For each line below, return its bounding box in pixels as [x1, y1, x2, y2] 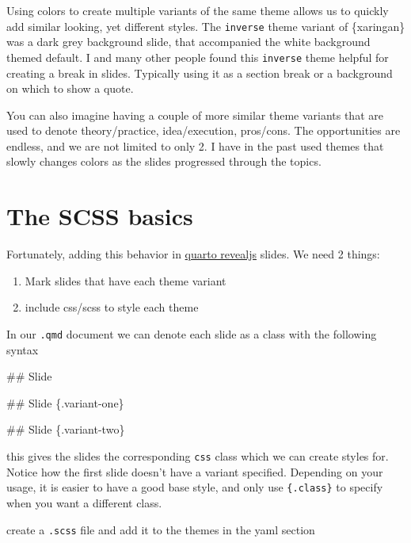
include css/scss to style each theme [25, 299, 199, 315]
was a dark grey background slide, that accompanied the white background [6, 33, 371, 50]
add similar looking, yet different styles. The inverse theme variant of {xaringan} [6, 17, 405, 34]
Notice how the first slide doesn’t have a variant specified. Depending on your [6, 463, 383, 480]
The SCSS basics [6, 200, 193, 232]
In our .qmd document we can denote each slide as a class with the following [6, 325, 377, 342]
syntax [6, 341, 39, 358]
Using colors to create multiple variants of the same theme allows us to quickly [6, 2, 389, 18]
